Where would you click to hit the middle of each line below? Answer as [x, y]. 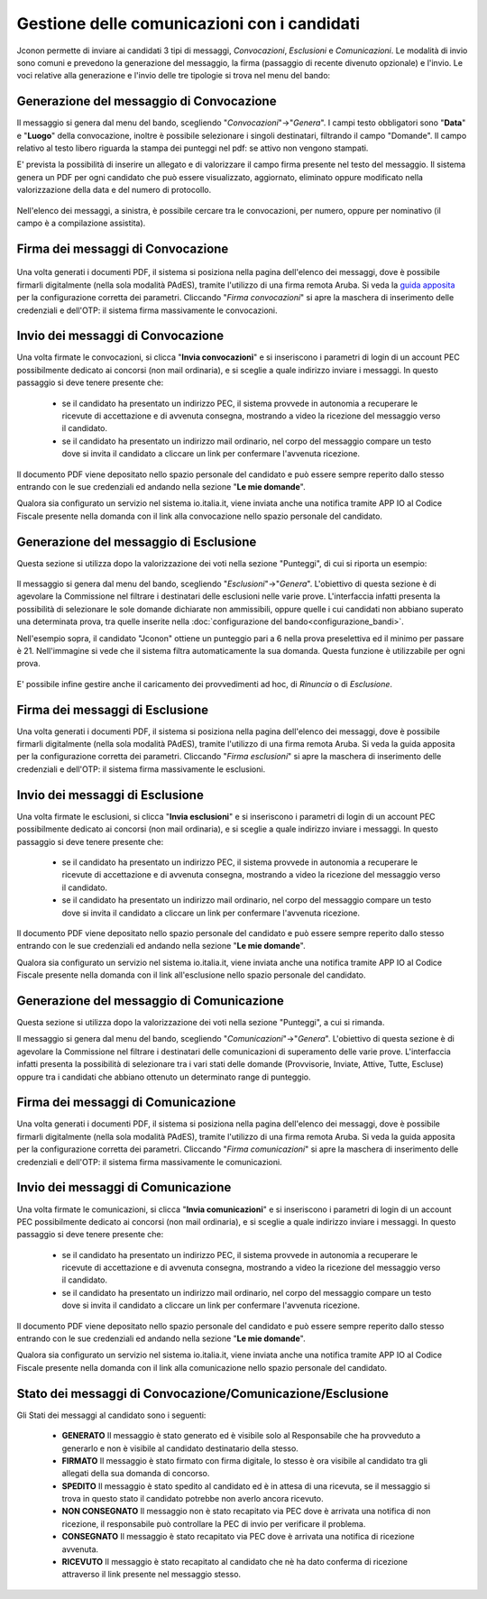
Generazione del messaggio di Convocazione [147, 101]
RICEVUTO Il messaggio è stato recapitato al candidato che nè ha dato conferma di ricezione [234, 1562]
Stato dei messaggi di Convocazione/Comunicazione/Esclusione [203, 1393]
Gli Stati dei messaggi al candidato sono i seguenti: [111, 1415]
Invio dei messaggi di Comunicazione [124, 1187]
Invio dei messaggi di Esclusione [110, 795]
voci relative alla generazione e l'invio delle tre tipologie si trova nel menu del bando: [174, 76]
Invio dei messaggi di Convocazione [120, 336]
